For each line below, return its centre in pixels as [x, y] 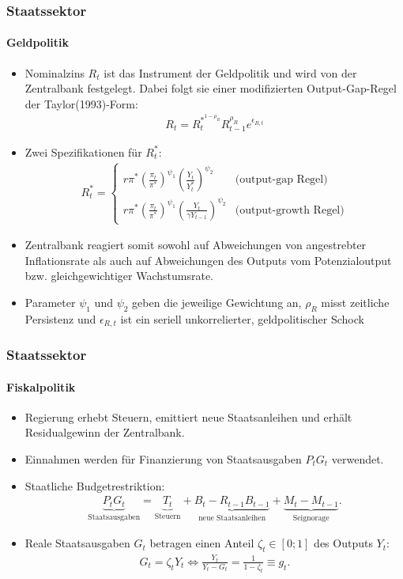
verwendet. [358, 458]
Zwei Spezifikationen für [83, 151]
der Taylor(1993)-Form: [81, 103]
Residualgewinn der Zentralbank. [105, 432]
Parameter [50, 302]
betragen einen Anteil [202, 543]
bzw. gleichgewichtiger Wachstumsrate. [119, 276]
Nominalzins [55, 72]
